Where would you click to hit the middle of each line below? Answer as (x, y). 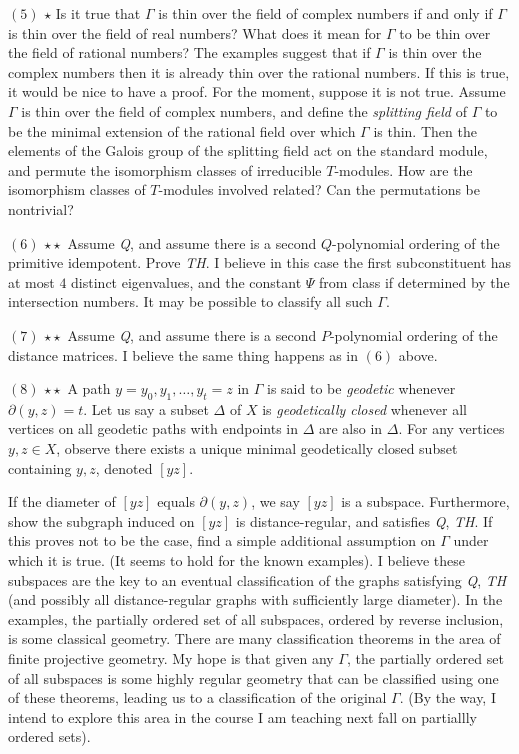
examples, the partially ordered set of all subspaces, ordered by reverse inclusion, (256, 618)
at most (31, 281)
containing (40, 467)
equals (176, 501)
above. (418, 354)
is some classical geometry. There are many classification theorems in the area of (254, 638)
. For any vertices (451, 428)
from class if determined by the (414, 281)
